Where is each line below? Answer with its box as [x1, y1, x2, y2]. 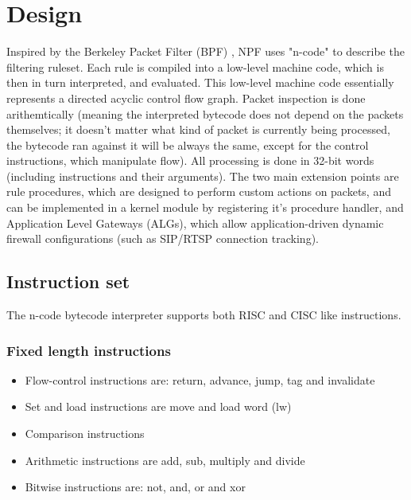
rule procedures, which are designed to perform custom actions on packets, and [6, 183, 391, 200]
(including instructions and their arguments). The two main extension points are [6, 167, 399, 184]
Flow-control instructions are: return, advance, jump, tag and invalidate [25, 371, 375, 388]
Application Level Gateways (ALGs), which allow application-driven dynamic [6, 214, 384, 231]
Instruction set [6, 269, 130, 294]
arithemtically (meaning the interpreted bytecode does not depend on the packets [6, 105, 404, 122]
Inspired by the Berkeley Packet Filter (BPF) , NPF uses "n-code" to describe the [6, 43, 405, 60]
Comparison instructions [25, 425, 145, 442]
